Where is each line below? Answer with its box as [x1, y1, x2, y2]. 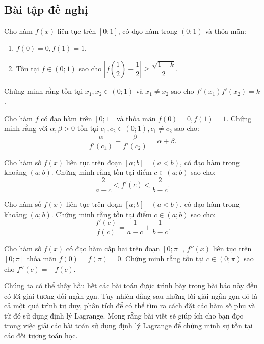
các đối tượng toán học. [4, 330, 78, 341]
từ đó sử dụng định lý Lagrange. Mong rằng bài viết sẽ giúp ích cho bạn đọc [4, 310, 243, 321]
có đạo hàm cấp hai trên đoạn [66, 243, 160, 254]
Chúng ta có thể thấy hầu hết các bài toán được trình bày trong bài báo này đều [4, 280, 258, 291]
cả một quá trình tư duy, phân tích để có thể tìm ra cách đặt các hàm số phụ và [4, 300, 255, 311]
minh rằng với [4, 123, 48, 134]
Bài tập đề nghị [4, 2, 88, 17]
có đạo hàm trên [41, 113, 92, 123]
